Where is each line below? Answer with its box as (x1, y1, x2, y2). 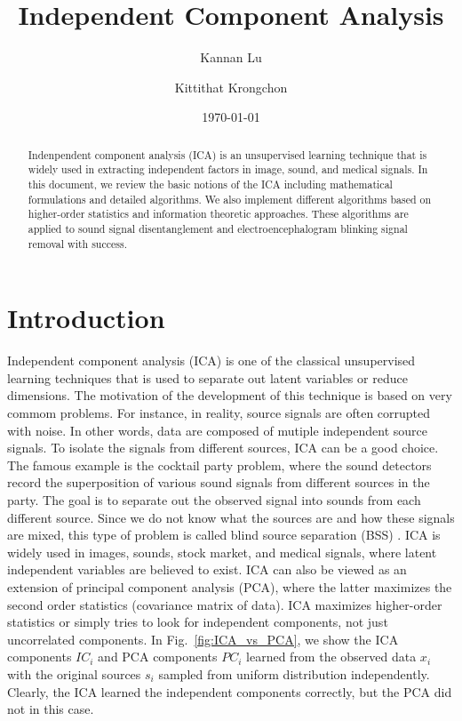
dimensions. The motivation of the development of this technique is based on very (7, 386, 452, 405)
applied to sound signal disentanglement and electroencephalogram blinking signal (28, 220, 408, 236)
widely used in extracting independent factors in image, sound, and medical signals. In (28, 162, 428, 177)
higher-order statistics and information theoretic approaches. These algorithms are (28, 206, 409, 221)
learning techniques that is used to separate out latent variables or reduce (7, 368, 408, 387)
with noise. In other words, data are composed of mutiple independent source (7, 421, 427, 439)
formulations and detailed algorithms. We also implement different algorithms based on (28, 191, 432, 206)
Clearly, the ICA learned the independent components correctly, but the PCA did (7, 682, 452, 701)
